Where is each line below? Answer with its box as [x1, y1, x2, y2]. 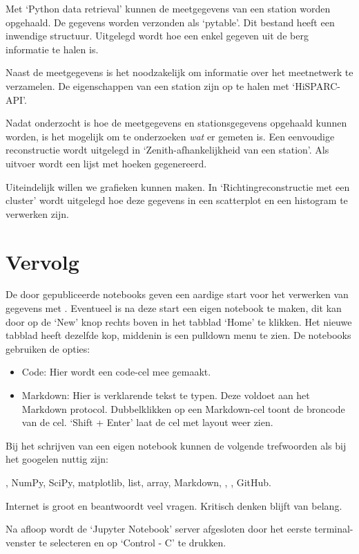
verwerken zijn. [6, 206, 69, 221]
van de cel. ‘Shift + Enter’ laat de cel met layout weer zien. [21, 415, 273, 430]
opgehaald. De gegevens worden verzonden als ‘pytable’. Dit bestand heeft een [6, 15, 335, 29]
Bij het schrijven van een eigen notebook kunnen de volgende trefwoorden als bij [6, 438, 347, 452]
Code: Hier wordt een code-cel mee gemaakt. [21, 364, 211, 379]
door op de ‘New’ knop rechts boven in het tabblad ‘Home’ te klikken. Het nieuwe [6, 314, 352, 329]
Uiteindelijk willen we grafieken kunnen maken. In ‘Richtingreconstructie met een [6, 179, 350, 194]
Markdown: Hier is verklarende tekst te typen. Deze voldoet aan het [21, 388, 310, 402]
